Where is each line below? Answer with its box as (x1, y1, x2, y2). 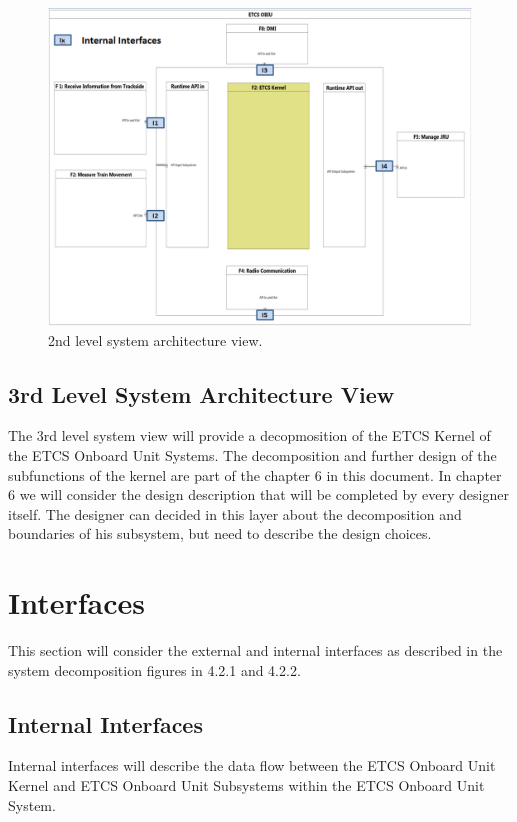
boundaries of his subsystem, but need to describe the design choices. (8, 523, 432, 544)
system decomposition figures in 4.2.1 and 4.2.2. (8, 659, 301, 680)
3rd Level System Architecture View (8, 378, 395, 409)
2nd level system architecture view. (48, 329, 263, 350)
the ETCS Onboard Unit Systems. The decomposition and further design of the (8, 444, 497, 465)
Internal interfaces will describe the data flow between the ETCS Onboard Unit (8, 755, 496, 776)
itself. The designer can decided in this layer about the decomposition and (8, 503, 462, 524)
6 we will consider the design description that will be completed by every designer (8, 484, 509, 505)
